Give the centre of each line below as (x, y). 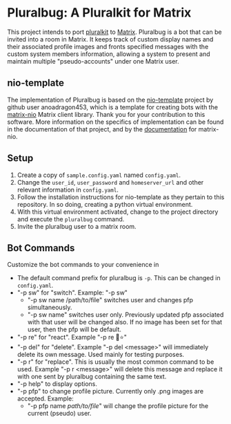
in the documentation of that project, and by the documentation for (102, 129)
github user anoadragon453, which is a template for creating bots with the (113, 107)
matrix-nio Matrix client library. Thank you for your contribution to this (106, 114)
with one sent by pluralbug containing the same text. (92, 377)
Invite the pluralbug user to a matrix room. (77, 226)
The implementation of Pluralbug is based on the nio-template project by (110, 100)
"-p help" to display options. (57, 384)
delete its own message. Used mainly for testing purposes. (101, 355)
